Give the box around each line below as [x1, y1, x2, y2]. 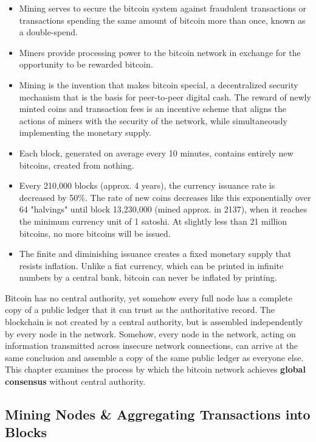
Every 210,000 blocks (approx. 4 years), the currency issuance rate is [19, 179, 275, 192]
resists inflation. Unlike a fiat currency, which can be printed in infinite [19, 259, 284, 272]
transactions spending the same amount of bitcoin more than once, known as [19, 13, 306, 26]
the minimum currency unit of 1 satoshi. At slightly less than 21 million [19, 214, 287, 227]
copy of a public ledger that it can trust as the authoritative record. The [5, 303, 275, 316]
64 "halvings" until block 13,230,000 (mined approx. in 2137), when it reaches [19, 203, 307, 216]
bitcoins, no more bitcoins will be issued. [19, 226, 171, 239]
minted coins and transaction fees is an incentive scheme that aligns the [19, 102, 286, 115]
